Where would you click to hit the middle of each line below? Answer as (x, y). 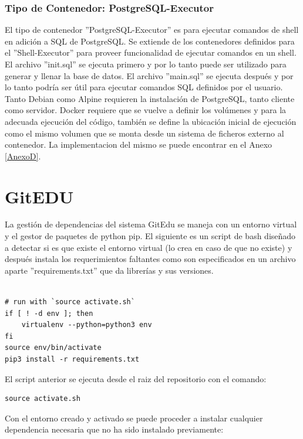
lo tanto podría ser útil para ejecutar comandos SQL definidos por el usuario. (144, 87)
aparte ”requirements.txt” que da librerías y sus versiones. (109, 270)
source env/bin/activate (53, 348)
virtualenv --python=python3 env (87, 325)
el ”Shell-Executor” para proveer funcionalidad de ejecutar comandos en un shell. (151, 52)
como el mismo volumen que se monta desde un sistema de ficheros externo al (144, 133)
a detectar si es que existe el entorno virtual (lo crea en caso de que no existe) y (149, 247)
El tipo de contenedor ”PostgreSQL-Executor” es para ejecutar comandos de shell (152, 30)
